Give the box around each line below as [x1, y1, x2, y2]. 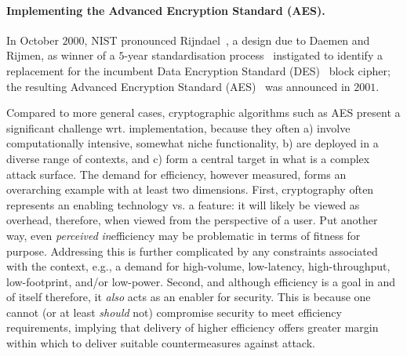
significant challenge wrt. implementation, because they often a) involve [6, 119, 351, 136]
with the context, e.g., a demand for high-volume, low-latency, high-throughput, [6, 258, 391, 274]
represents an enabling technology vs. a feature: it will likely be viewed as [6, 196, 360, 213]
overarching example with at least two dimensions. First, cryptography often [6, 181, 374, 198]
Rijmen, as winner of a [6, 47, 115, 64]
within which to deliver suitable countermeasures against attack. [6, 335, 315, 351]
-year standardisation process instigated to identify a [124, 47, 383, 64]
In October [6, 31, 59, 48]
